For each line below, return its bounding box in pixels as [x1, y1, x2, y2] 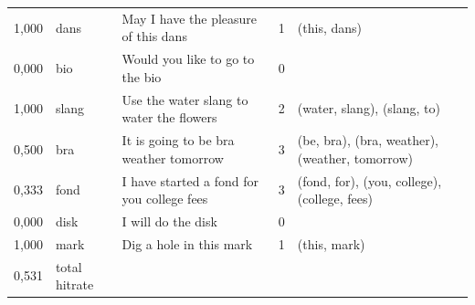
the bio [121, 67, 162, 86]
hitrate [55, 275, 94, 294]
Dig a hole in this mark [121, 234, 253, 253]
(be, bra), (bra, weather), [297, 131, 438, 150]
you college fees [121, 189, 208, 208]
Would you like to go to [121, 49, 255, 68]
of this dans [121, 26, 187, 46]
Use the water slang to [121, 89, 248, 109]
